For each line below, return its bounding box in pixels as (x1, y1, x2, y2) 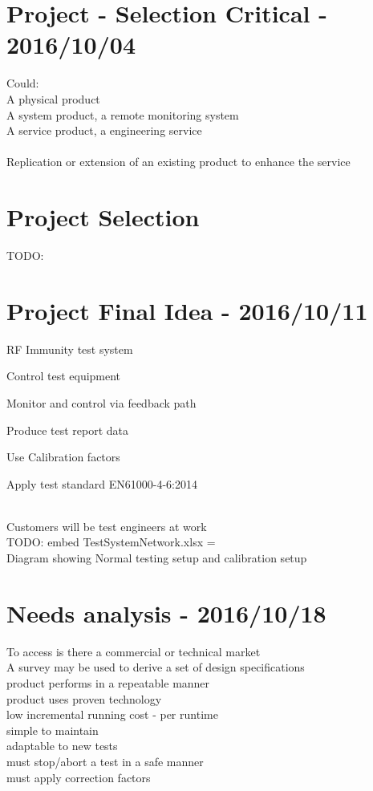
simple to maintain (6, 721, 99, 738)
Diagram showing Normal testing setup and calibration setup (6, 550, 307, 566)
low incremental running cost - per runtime (6, 706, 218, 723)
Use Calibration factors (6, 448, 120, 465)
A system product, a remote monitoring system (6, 106, 239, 123)
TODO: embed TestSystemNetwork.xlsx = (6, 533, 216, 550)
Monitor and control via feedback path (6, 394, 197, 411)
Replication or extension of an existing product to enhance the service (6, 153, 351, 170)
